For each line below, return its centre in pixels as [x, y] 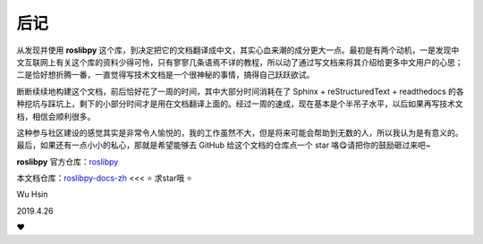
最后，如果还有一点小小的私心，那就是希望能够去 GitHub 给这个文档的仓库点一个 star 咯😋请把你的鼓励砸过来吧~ [224, 145]
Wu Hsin [32, 194]
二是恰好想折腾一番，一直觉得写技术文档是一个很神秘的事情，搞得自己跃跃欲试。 [165, 75]
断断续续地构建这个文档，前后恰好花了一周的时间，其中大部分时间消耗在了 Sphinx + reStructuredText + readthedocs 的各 [240, 91]
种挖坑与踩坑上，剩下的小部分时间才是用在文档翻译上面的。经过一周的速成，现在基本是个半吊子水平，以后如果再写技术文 [240, 104]
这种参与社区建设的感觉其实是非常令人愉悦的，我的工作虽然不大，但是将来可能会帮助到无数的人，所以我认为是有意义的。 [240, 132]
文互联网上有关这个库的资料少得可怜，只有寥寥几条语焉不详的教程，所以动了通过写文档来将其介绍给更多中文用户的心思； [240, 62]
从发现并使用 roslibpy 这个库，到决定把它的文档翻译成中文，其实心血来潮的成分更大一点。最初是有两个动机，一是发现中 [238, 50]
